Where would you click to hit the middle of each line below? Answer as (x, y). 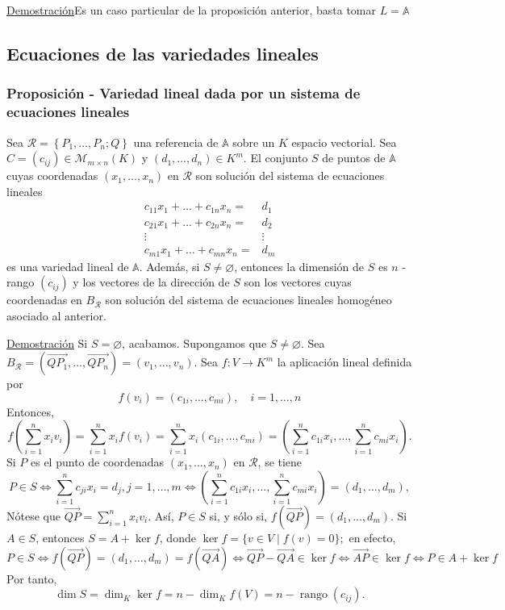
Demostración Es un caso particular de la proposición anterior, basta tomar (192, 10)
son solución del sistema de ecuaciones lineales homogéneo (248, 300)
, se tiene (280, 462)
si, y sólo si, (238, 515)
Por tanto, (32, 578)
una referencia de (176, 142)
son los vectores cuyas (298, 282)
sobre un (254, 142)
